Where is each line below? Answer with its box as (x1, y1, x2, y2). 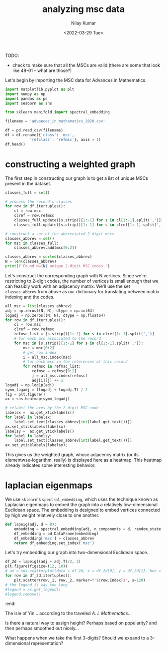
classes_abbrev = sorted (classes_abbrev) (5, 254, 92, 259)
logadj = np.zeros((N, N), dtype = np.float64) (5, 313, 106, 318)
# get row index (23, 350, 57, 355)
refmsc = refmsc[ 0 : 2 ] (31, 369, 77, 374)
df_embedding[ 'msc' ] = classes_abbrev (14, 536, 94, 541)
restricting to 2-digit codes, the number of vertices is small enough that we (5, 278, 159, 284)
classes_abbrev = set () (5, 236, 55, 241)
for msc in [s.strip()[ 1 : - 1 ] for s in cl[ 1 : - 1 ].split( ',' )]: (14, 341, 144, 346)
